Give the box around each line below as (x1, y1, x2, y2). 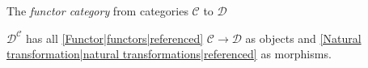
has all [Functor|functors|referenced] (26, 29, 204, 46)
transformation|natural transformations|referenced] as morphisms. (6, 45, 332, 62)
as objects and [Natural (245, 29, 362, 46)
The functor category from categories (6, 2, 188, 19)
